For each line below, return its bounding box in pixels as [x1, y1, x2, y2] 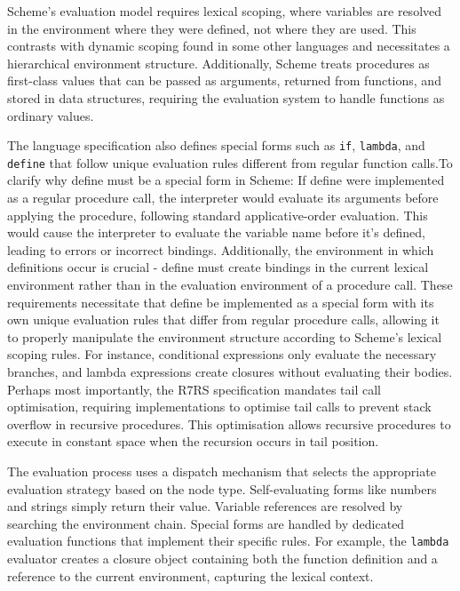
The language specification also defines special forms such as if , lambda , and [7, 136, 425, 155]
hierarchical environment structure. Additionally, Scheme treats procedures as [7, 53, 430, 72]
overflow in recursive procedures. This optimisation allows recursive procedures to [7, 414, 451, 433]
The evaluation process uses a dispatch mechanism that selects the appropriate [7, 461, 436, 480]
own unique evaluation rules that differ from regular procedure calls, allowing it [7, 310, 440, 329]
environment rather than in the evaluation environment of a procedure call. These [7, 276, 453, 294]
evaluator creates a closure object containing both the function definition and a [7, 549, 438, 567]
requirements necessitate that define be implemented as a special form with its [7, 292, 434, 311]
